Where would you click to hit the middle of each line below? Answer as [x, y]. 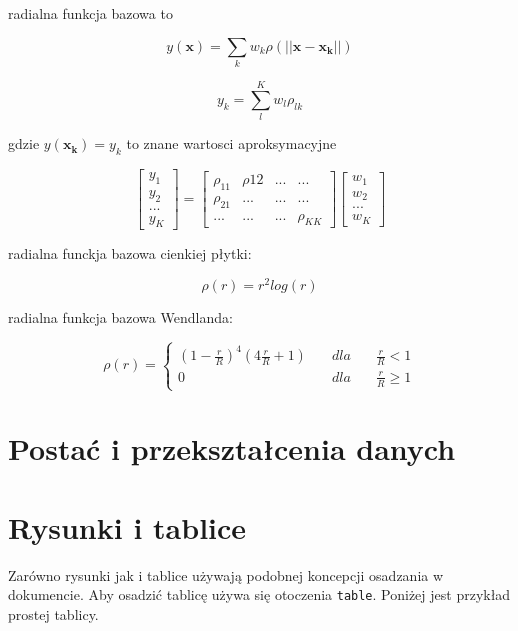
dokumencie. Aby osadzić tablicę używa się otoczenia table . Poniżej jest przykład [259, 594]
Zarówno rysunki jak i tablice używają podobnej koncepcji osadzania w [226, 574]
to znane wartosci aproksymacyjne [231, 143]
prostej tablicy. [53, 613]
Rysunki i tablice [127, 526]
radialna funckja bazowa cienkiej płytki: [130, 253]
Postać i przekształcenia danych [232, 448]
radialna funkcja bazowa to [90, 13]
